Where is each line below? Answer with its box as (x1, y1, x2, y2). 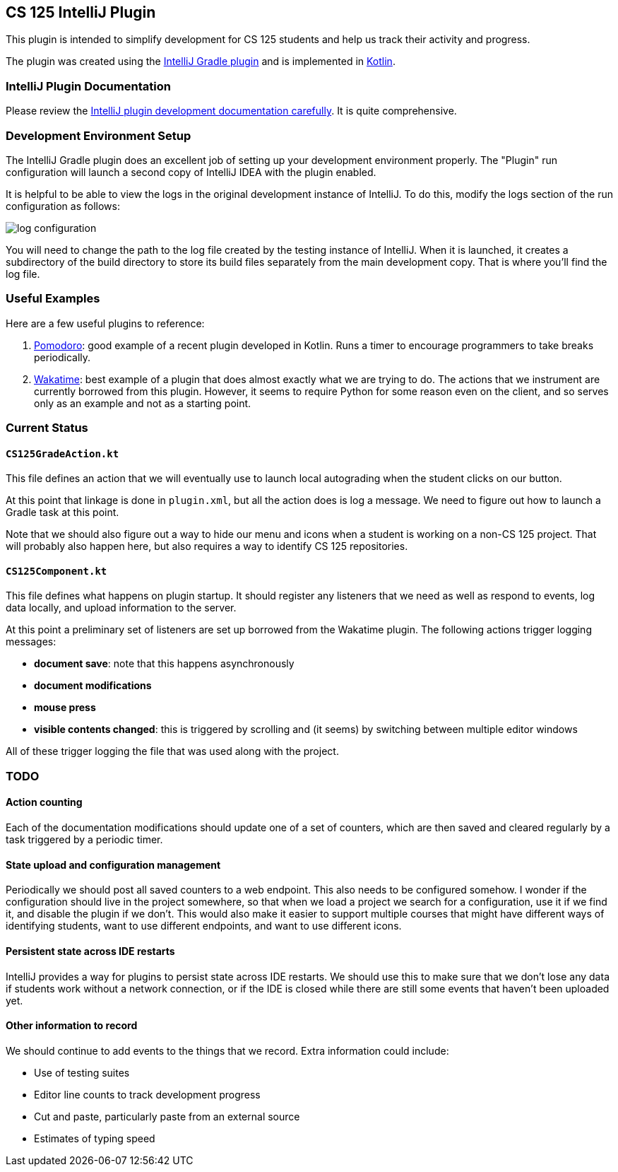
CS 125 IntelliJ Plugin (6, 4, 156, 21)
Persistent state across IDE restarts (6, 944, 175, 957)
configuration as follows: (6, 199, 120, 212)
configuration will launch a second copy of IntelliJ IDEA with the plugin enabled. (6, 165, 376, 178)
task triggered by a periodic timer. (6, 833, 163, 846)
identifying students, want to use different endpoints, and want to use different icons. (6, 920, 402, 932)
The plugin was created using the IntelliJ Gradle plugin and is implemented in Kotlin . (6, 55, 396, 68)
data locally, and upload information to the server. (6, 602, 237, 614)
